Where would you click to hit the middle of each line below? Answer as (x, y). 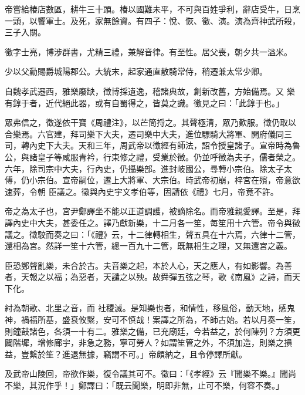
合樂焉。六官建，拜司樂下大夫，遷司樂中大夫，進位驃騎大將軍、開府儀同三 (148, 134)
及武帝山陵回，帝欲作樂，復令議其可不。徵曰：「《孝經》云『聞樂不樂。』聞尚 (150, 374)
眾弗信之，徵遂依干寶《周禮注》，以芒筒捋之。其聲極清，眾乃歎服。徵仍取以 (150, 122)
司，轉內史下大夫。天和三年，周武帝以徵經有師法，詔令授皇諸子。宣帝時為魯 (152, 145)
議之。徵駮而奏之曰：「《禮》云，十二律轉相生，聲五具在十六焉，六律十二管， (152, 234)
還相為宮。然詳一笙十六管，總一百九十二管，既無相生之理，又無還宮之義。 (148, 246)
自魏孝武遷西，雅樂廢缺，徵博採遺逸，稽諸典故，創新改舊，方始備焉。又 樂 (150, 91)
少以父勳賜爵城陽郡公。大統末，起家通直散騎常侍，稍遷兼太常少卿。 (136, 71)
